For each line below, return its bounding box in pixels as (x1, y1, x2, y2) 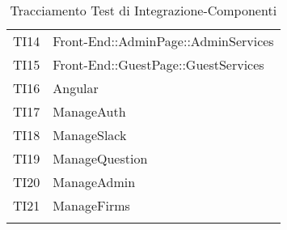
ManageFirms (53, 196, 130, 215)
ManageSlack (53, 126, 127, 144)
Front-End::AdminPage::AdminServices (53, 32, 274, 50)
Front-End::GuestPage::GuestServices (53, 55, 264, 74)
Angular (53, 79, 99, 97)
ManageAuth (53, 102, 126, 121)
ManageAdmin (53, 172, 136, 191)
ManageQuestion (53, 149, 148, 168)
